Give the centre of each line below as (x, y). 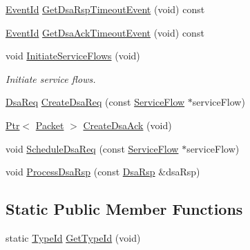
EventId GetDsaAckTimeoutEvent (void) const (105, 32)
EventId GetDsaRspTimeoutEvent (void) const (105, 9)
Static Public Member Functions (124, 209)
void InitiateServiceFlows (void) (73, 56)
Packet (50, 125)
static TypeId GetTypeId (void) (73, 237)
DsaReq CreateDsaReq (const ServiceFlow (95, 102)
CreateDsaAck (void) (127, 125)
